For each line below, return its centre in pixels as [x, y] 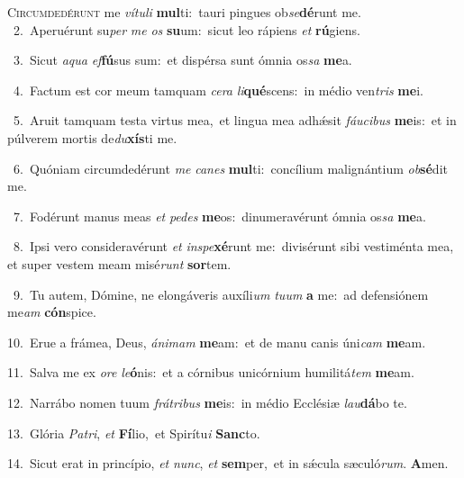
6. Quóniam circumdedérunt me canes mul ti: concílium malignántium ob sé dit [230, 168]
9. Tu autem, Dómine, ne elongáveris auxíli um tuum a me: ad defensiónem [221, 294]
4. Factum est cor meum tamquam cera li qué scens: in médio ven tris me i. [218, 90]
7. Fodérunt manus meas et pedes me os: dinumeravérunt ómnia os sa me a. [219, 216]
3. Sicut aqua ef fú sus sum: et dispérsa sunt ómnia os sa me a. [182, 60]
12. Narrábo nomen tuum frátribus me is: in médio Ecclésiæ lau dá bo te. [207, 402]
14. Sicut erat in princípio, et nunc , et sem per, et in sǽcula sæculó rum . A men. [228, 463]
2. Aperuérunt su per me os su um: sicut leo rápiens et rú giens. [187, 29]
